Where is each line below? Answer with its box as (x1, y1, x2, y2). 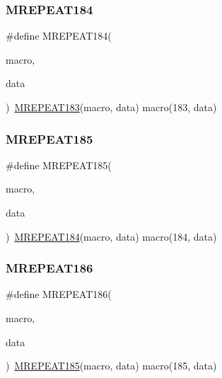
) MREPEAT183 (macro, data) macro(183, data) (6, 100, 217, 114)
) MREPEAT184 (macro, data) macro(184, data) (6, 229, 217, 244)
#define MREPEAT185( (6, 157, 112, 172)
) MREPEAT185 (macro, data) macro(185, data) (6, 358, 217, 373)
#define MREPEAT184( (6, 28, 112, 43)
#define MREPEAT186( (6, 287, 112, 302)
